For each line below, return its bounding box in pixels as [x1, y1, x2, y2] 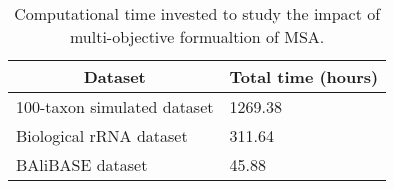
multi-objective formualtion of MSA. [69, 25, 325, 48]
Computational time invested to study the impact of [14, 2, 381, 25]
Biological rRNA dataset [16, 124, 188, 147]
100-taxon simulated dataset [16, 95, 214, 118]
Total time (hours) [229, 65, 379, 88]
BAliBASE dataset [16, 153, 148, 176]
